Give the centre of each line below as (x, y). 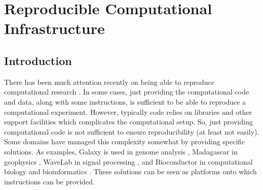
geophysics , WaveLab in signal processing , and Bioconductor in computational (128, 161)
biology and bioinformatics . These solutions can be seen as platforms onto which (130, 171)
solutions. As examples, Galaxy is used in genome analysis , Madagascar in (121, 151)
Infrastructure (54, 28)
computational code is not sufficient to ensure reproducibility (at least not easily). (132, 131)
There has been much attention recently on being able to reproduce (109, 82)
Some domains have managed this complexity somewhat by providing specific (125, 141)
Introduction (38, 60)
